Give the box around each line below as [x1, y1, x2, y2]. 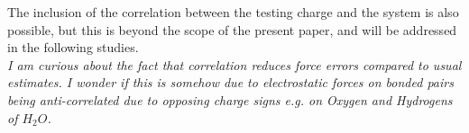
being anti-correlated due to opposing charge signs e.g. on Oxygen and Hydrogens [7, 90, 453, 109]
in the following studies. [7, 38, 139, 57]
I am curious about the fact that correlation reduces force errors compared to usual [7, 55, 462, 74]
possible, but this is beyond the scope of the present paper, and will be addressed [7, 20, 457, 39]
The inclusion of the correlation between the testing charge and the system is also [7, 3, 459, 21]
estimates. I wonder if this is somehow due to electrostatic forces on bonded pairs [7, 73, 454, 92]
